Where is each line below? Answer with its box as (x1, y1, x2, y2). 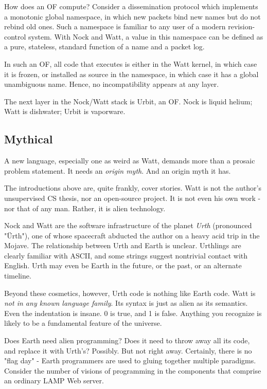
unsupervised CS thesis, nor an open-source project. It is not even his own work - (4, 192, 261, 203)
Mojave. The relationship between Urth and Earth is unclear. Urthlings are (4, 240, 241, 251)
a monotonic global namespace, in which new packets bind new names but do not (4, 11, 261, 22)
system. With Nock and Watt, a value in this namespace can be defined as (28, 31, 263, 42)
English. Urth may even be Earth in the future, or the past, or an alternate (4, 260, 242, 271)
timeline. (4, 270, 31, 281)
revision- (228, 21, 255, 32)
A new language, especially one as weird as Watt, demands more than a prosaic (4, 155, 255, 166)
